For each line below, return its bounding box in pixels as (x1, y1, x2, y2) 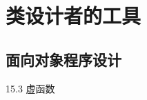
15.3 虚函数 (6, 81, 55, 95)
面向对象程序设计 (6, 48, 121, 70)
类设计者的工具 (6, 1, 141, 30)
